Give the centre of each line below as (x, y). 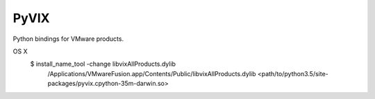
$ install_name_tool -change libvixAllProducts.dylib (103, 64)
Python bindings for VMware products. (68, 39)
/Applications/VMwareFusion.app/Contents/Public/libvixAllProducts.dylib (152, 73)
